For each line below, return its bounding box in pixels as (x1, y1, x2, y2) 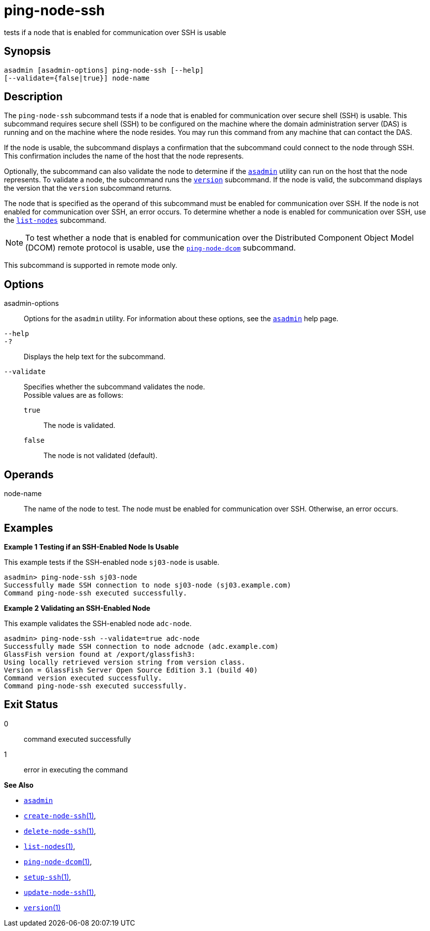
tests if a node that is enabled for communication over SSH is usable (4, 28, 226, 37)
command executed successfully (24, 734, 131, 743)
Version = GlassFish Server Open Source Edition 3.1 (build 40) (4, 666, 258, 674)
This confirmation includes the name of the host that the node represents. (4, 152, 244, 161)
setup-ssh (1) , (24, 872, 71, 881)
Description (4, 90, 63, 103)
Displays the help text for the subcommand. (24, 352, 165, 361)
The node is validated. (43, 421, 116, 430)
